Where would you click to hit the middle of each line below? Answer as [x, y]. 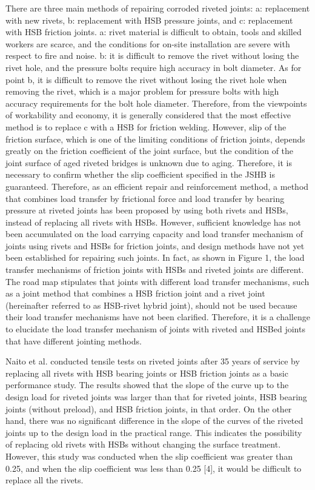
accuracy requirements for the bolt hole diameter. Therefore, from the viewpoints [156, 103]
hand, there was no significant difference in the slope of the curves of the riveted [154, 421]
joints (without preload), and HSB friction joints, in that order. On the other [149, 408]
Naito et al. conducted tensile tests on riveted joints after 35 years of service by [153, 361]
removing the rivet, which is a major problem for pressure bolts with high [142, 91]
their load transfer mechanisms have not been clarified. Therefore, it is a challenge [158, 317]
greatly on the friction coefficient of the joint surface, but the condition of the [150, 151]
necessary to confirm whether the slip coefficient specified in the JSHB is [140, 174]
